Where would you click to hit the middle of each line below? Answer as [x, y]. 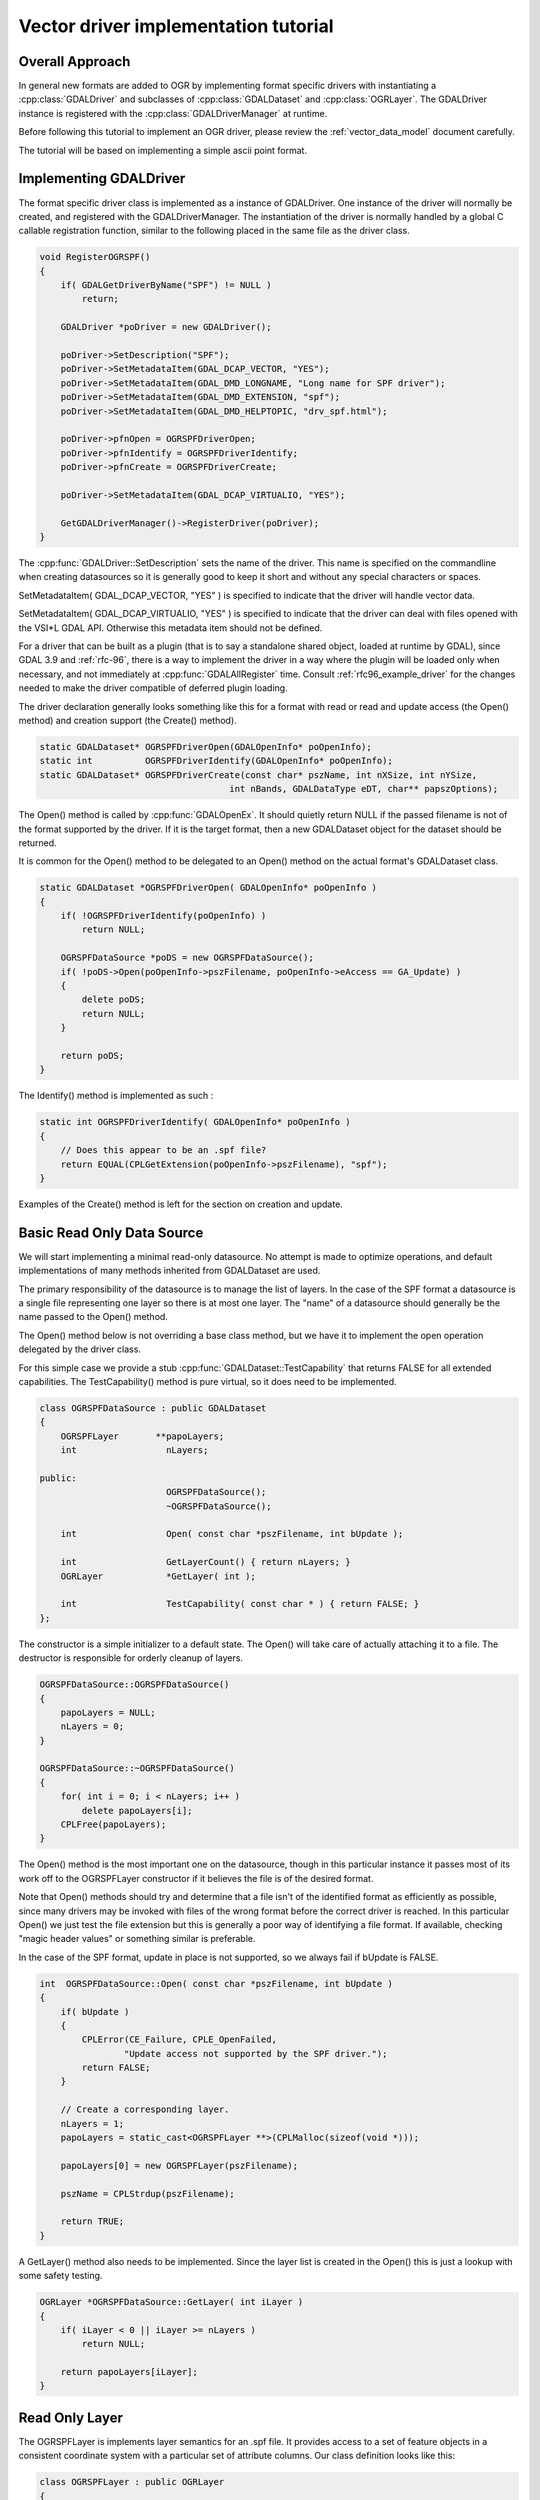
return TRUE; [92, 2221]
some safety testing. [60, 2276]
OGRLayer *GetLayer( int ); [158, 1576]
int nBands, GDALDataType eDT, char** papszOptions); [364, 789]
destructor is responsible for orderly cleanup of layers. [131, 1658]
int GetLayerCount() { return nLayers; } [205, 1562]
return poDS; [92, 1055]
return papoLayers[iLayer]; [129, 2372]
